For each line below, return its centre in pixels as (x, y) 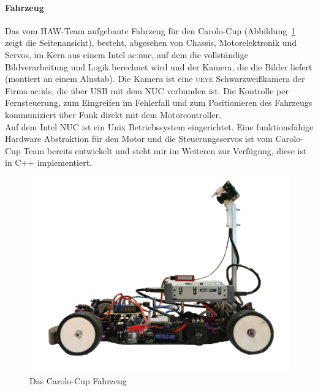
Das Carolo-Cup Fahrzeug (78, 380)
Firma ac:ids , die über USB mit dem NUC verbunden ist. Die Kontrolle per (147, 90)
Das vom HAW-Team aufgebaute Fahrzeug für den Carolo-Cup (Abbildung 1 (150, 30)
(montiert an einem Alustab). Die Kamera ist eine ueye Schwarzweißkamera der (155, 79)
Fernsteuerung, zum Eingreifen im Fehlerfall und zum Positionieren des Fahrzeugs (159, 102)
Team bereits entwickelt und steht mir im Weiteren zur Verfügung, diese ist (165, 150)
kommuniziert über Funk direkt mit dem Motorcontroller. (113, 114)
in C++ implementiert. (48, 162)
